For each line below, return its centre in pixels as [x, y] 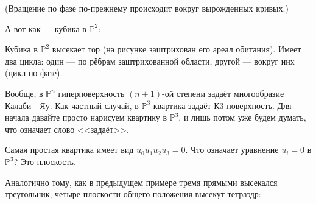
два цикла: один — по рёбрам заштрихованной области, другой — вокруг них [150, 61]
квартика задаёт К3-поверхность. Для [222, 105]
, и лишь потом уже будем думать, [242, 117]
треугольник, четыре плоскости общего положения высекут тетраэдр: [133, 194]
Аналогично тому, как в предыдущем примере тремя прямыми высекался [141, 182]
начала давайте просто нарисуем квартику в [86, 117]
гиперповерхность [91, 93]
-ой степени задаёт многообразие [223, 93]
